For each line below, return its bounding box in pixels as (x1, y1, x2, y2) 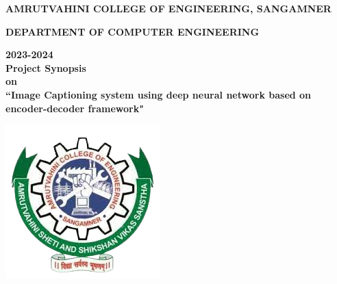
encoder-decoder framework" (5, 101, 144, 115)
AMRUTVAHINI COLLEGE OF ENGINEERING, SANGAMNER (5, 1, 332, 15)
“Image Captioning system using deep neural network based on (5, 87, 312, 101)
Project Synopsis (5, 60, 86, 75)
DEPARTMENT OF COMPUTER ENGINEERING (5, 24, 260, 38)
